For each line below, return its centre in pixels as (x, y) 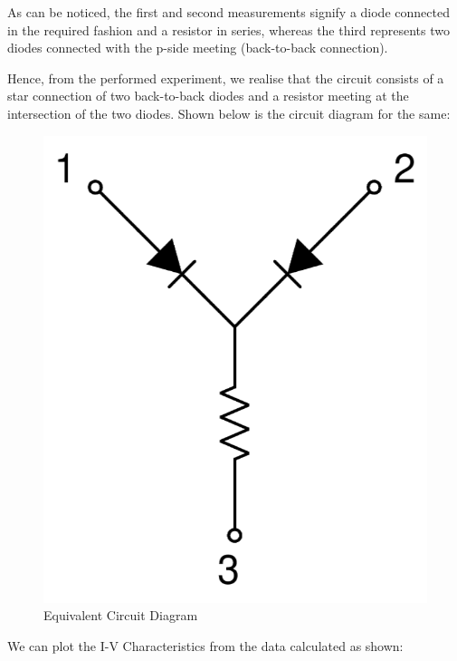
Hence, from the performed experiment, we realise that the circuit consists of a (226, 78)
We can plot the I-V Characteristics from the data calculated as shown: (205, 645)
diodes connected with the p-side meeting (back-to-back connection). (198, 48)
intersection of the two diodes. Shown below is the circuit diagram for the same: (229, 113)
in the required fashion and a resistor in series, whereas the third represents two (229, 29)
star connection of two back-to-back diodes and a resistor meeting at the (208, 96)
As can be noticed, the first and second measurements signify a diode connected (228, 12)
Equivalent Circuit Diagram (121, 615)
